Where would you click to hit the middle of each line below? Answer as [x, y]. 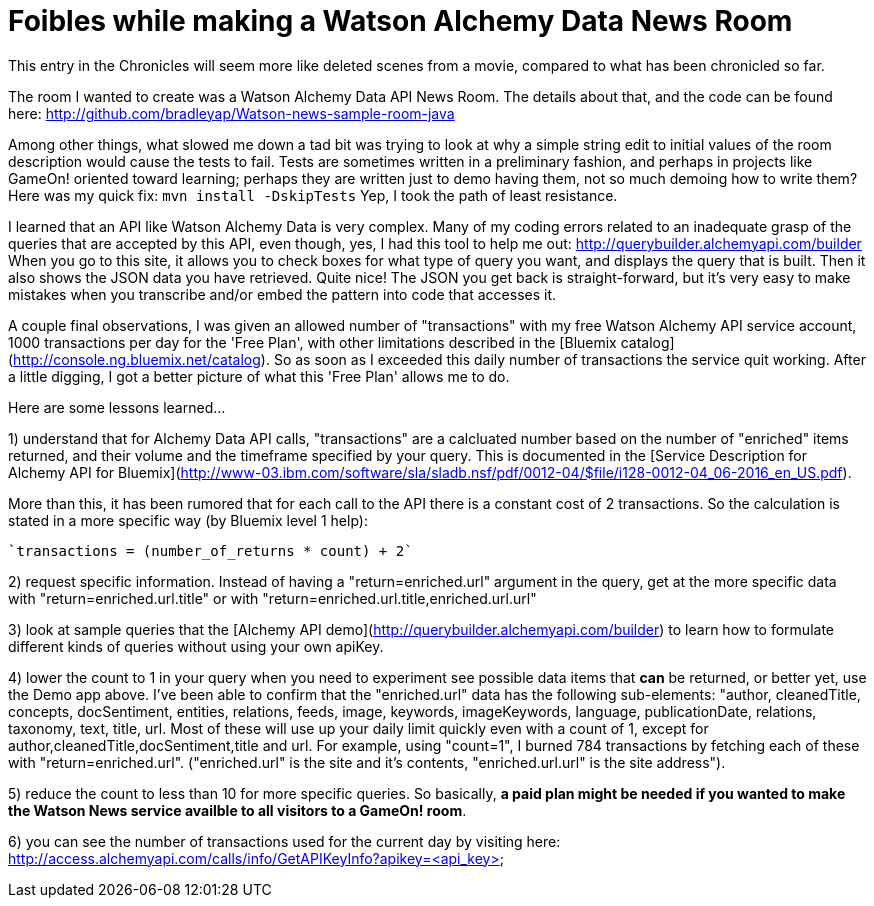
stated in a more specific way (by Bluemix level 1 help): [188, 520]
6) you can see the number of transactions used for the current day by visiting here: [284, 841]
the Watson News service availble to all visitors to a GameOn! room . [237, 810]
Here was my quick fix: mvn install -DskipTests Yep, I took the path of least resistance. [313, 195]
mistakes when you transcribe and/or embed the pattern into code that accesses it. [282, 294]
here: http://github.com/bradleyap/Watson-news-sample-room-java [231, 113]
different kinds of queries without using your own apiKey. [196, 646]
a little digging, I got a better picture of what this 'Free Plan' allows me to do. [259, 376]
